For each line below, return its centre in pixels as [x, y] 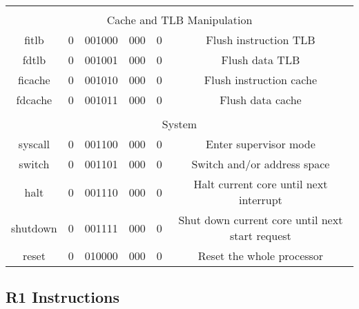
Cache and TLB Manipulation [179, 20]
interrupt [261, 200]
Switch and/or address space [261, 164]
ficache [34, 80]
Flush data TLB [261, 60]
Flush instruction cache [260, 80]
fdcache [34, 100]
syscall [34, 144]
